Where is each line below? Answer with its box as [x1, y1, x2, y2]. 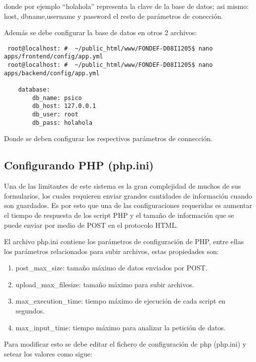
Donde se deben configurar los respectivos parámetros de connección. [4, 133, 213, 144]
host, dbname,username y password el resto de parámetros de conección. [4, 10, 223, 21]
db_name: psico [32, 94, 82, 102]
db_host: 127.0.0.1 [32, 103, 96, 110]
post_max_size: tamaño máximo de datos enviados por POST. [15, 262, 208, 273]
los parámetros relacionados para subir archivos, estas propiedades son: [4, 246, 219, 256]
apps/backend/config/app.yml [4, 69, 100, 77]
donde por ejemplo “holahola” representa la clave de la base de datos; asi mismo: [4, 1, 249, 11]
